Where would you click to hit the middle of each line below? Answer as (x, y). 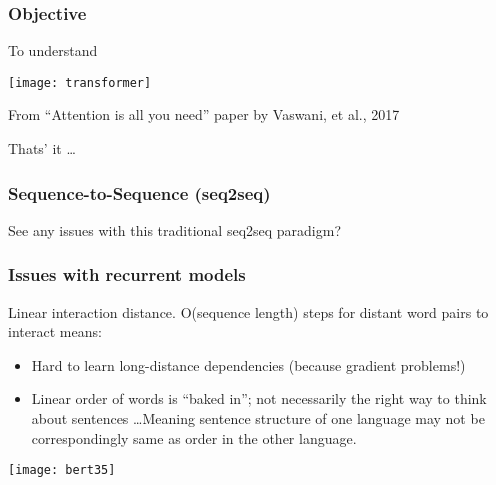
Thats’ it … (42, 148)
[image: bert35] (62, 470)
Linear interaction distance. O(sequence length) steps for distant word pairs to (248, 311)
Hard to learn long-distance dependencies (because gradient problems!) (248, 364)
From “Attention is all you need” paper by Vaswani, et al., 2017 (204, 114)
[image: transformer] (80, 82)
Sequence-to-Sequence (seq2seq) (139, 192)
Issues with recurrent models (127, 274)
